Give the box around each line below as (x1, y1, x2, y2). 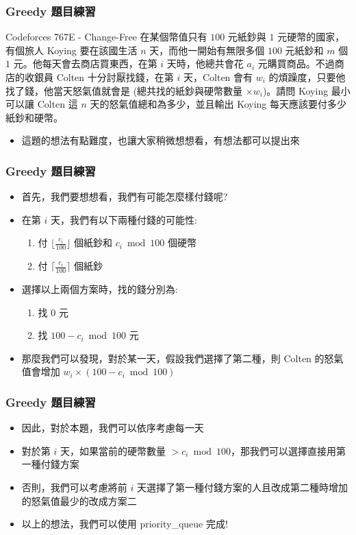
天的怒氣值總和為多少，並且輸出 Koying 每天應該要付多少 (90, 97, 347, 111)
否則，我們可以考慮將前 (21, 480, 127, 494)
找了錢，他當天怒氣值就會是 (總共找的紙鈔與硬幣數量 (5, 83, 243, 97)
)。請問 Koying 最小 (262, 83, 351, 97)
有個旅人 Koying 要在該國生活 (5, 43, 138, 57)
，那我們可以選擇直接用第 (230, 443, 346, 457)
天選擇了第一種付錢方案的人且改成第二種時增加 (136, 480, 348, 494)
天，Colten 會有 (183, 70, 253, 84)
